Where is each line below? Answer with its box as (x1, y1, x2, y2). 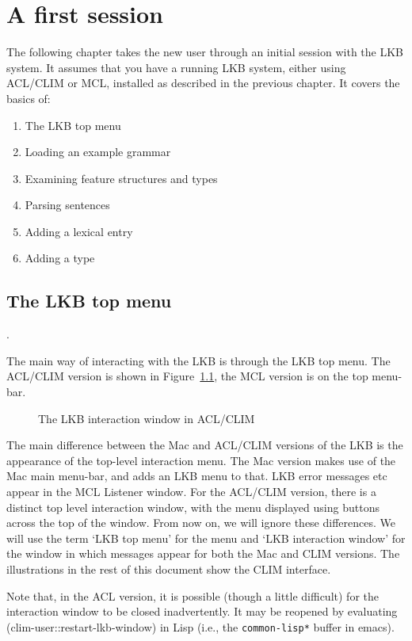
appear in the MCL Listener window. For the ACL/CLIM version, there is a (6, 483, 376, 500)
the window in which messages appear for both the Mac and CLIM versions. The (6, 545, 400, 562)
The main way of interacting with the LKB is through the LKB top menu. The (6, 352, 391, 368)
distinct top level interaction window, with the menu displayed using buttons (6, 498, 380, 515)
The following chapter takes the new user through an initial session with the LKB (6, 44, 403, 60)
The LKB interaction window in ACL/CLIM (38, 410, 255, 426)
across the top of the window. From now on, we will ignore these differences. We (6, 514, 395, 531)
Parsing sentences (25, 196, 110, 213)
